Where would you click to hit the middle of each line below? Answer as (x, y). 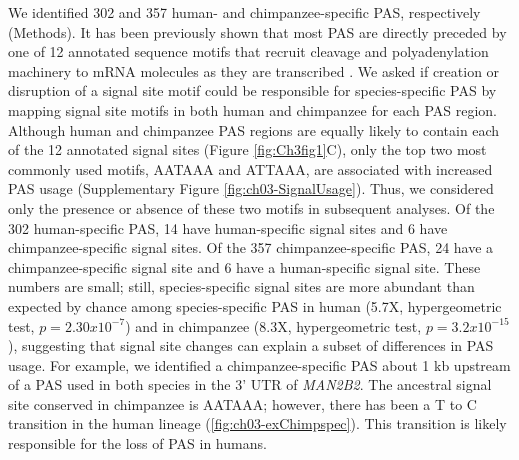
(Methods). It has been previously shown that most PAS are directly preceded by (257, 31)
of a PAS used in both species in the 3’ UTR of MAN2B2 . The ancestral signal (250, 384)
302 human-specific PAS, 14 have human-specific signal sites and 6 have (228, 227)
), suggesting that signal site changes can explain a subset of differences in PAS (251, 345)
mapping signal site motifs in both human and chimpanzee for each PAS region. (252, 109)
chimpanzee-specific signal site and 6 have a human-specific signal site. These (244, 266)
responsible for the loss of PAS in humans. (137, 443)
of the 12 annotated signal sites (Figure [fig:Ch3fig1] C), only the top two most (247, 149)
